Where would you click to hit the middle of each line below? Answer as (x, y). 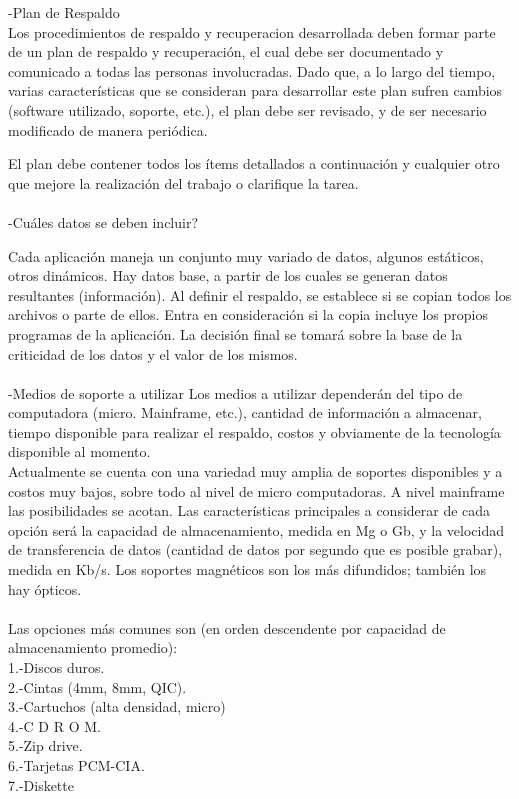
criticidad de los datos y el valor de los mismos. (153, 353)
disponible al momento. (79, 451)
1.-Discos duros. (56, 667)
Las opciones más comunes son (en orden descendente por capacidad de (227, 627)
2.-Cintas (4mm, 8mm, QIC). (97, 686)
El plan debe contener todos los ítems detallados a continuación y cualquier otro (254, 163)
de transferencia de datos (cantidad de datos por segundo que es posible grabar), (255, 549)
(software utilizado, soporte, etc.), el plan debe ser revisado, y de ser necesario (247, 109)
